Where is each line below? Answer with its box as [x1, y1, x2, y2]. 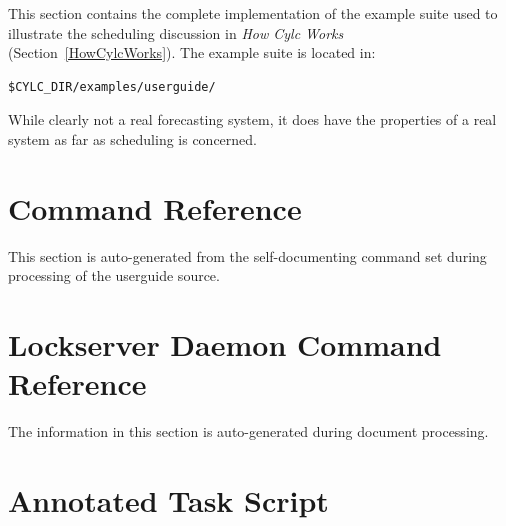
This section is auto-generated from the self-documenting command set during [8, 245, 487, 266]
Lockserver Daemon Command [8, 324, 442, 365]
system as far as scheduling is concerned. [8, 128, 258, 149]
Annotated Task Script [8, 479, 329, 520]
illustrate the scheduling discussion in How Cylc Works [8, 22, 344, 43]
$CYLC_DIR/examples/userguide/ [8, 79, 216, 94]
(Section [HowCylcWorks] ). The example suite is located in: [8, 42, 376, 63]
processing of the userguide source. [8, 265, 220, 286]
